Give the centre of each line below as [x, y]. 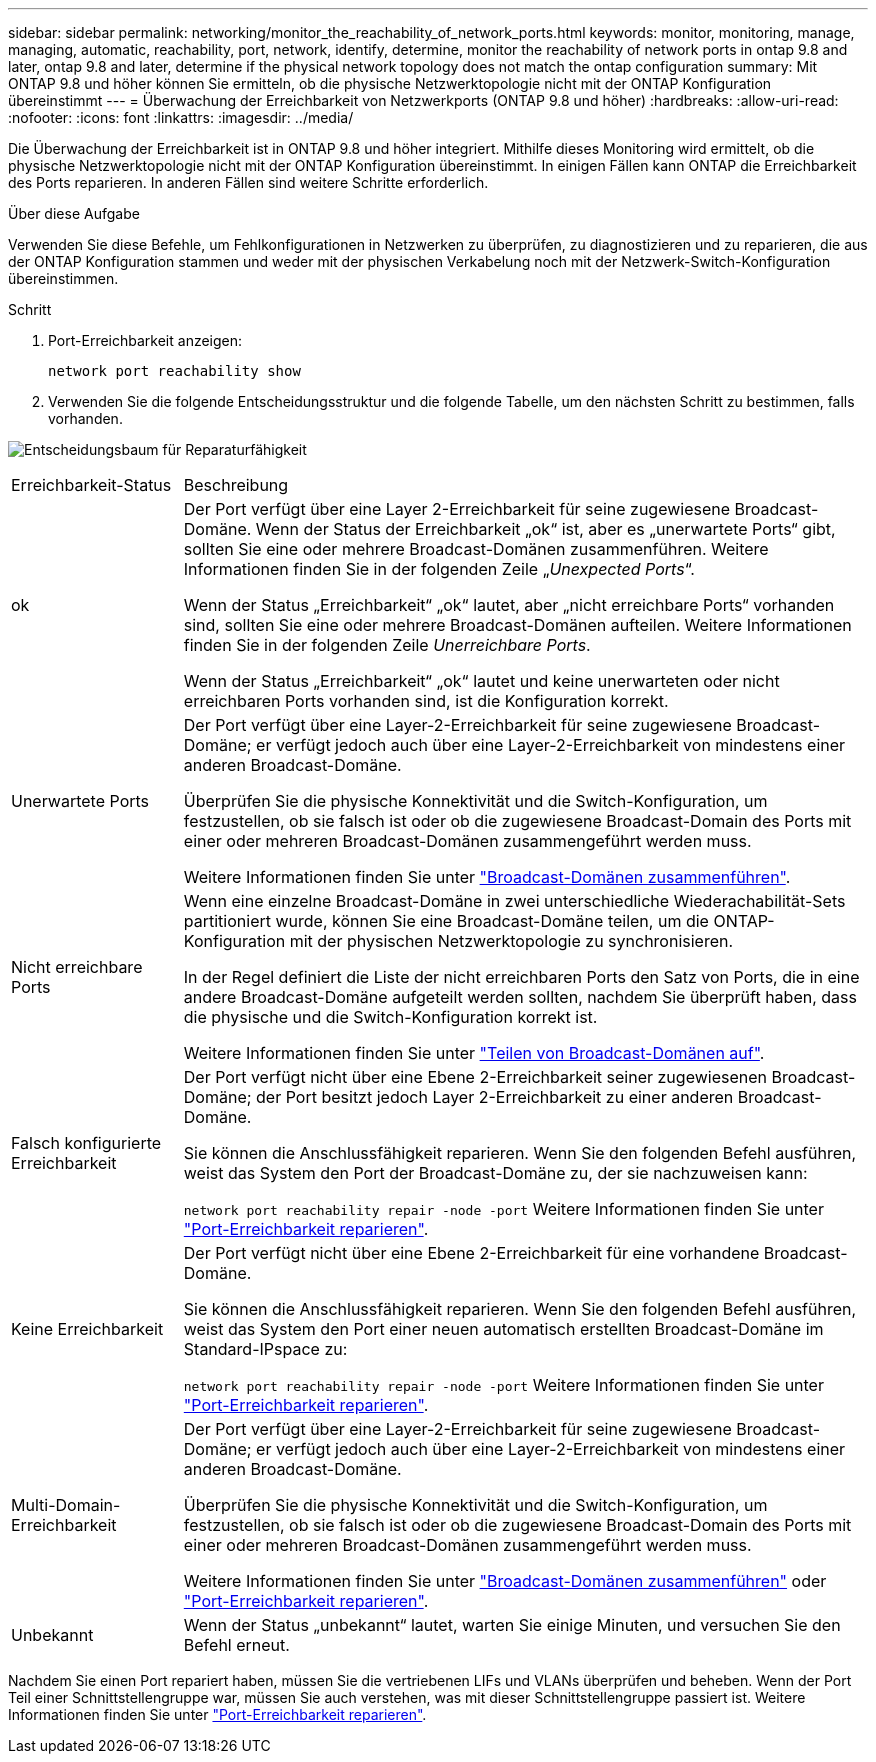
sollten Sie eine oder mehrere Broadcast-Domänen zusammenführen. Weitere [476, 549]
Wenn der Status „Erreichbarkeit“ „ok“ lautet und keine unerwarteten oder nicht [481, 681]
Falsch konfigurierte [86, 1143]
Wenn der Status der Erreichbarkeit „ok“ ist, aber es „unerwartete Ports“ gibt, [545, 529]
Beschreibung [236, 485]
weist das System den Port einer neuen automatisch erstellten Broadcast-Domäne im [503, 1329]
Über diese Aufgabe [74, 213]
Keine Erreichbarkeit [87, 1329]
